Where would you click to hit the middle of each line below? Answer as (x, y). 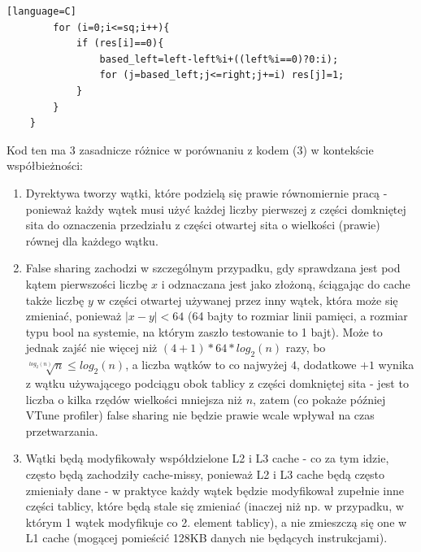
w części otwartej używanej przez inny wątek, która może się (247, 300)
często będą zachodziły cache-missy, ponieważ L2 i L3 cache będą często (205, 474)
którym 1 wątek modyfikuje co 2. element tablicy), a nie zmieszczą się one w (216, 522)
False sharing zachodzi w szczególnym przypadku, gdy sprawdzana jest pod (213, 268)
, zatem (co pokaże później (319, 399)
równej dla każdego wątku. (92, 240)
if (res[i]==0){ (120, 43)
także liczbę (55, 300)
